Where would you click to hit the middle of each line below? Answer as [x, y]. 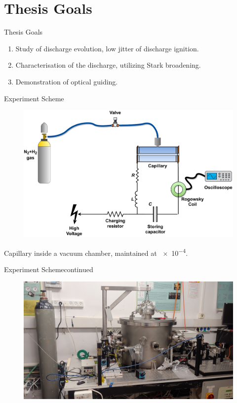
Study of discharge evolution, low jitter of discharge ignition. [107, 48]
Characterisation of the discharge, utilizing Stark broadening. [108, 65]
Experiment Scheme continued [49, 269]
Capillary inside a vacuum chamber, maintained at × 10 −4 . [96, 252]
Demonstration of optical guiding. [67, 81]
